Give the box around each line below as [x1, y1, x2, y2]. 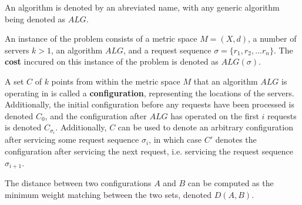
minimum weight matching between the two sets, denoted [5, 188, 212, 200]
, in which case [149, 133, 202, 146]
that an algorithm [193, 75, 258, 87]
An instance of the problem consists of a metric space [5, 32, 197, 45]
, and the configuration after [45, 109, 147, 122]
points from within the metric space [51, 75, 180, 87]
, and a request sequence [123, 43, 212, 56]
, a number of [247, 32, 297, 45]
